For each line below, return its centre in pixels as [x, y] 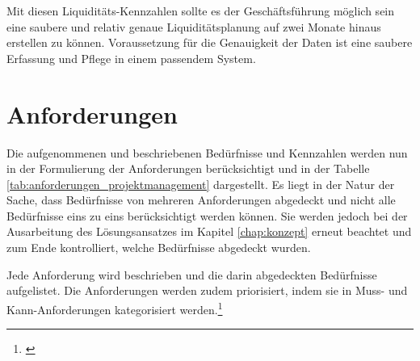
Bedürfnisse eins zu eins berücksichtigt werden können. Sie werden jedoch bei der [207, 215]
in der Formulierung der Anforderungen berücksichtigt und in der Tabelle [188, 168]
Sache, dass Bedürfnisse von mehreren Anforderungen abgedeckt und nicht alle [201, 200]
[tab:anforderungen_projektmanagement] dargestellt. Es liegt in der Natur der [201, 184]
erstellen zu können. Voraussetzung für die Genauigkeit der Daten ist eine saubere [210, 42]
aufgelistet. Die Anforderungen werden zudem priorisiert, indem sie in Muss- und [207, 290]
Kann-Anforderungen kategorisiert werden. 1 [115, 308]
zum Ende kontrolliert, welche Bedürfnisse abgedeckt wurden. [159, 248]
